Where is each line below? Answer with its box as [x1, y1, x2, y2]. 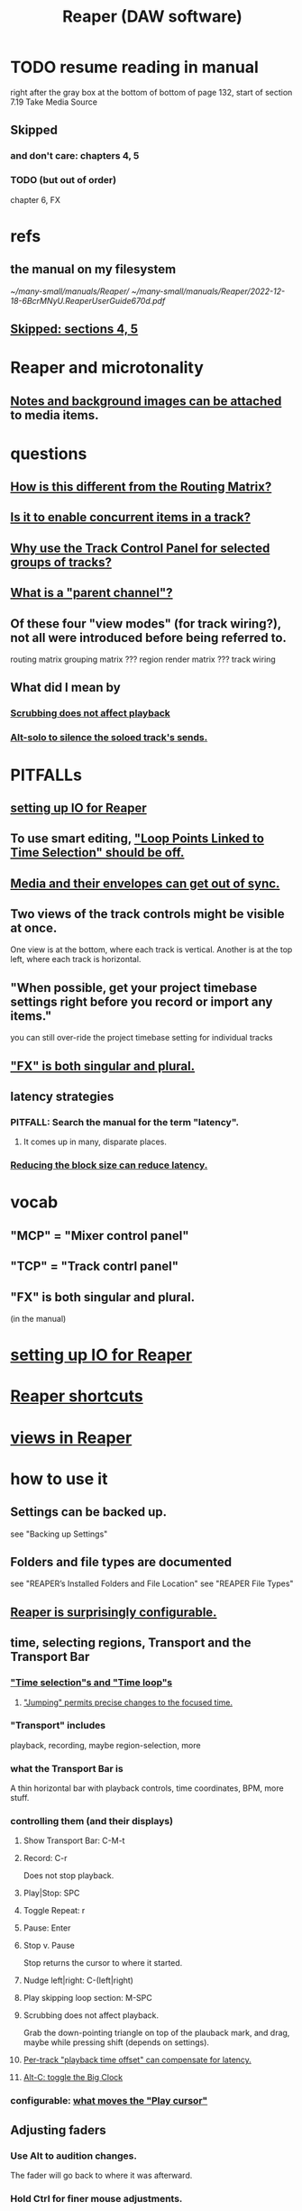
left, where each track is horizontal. [10, 954, 142, 965]
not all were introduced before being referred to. [10, 629, 288, 646]
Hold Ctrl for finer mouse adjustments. [10, 2192, 183, 2205]
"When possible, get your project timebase [10, 980, 258, 995]
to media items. [10, 408, 99, 423]
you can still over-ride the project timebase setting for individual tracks [10, 1032, 273, 1043]
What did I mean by [10, 680, 121, 695]
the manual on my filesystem [10, 261, 177, 277]
